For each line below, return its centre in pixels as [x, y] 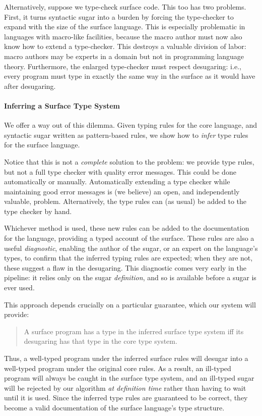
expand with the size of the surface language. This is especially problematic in [125, 27]
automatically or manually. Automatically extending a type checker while [117, 181]
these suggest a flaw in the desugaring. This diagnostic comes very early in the [125, 267]
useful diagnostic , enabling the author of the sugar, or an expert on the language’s [131, 248]
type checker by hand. [38, 211]
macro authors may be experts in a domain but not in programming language [124, 56]
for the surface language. [42, 145]
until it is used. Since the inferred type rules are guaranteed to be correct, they [126, 398]
